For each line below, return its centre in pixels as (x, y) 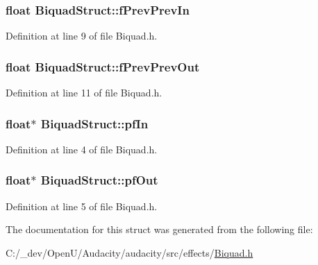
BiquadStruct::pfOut (99, 180)
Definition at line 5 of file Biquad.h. (82, 206)
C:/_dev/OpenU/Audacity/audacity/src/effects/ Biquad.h (129, 252)
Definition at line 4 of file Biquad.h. (82, 149)
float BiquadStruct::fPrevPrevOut (103, 66)
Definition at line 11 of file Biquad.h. (84, 93)
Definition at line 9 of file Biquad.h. (82, 36)
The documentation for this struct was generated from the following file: (159, 229)
